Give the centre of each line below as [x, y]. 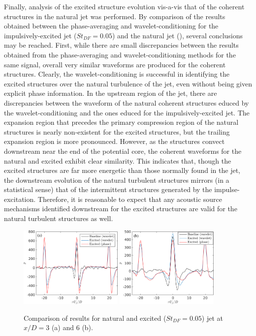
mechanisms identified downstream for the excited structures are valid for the [121, 209]
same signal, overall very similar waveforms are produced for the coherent [115, 64]
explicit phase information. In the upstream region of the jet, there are [111, 93]
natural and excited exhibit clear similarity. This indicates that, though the [118, 160]
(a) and [63, 327]
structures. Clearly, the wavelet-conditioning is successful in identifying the [117, 74]
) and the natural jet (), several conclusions [177, 35]
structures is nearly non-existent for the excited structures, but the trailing [117, 131]
